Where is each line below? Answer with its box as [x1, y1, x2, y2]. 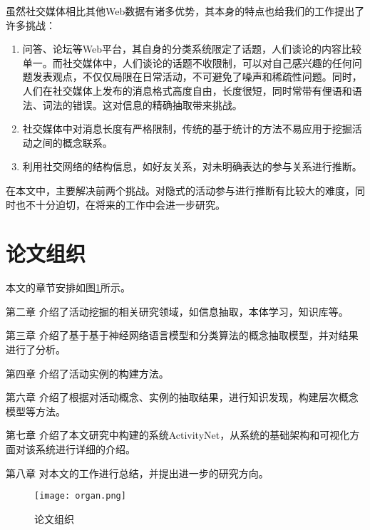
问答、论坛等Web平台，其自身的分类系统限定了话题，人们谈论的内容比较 [22, 41, 362, 56]
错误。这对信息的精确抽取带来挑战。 [72, 97, 242, 112]
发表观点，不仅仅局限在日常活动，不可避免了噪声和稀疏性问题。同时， [32, 69, 362, 84]
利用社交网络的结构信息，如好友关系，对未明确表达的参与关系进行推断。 [22, 159, 362, 174]
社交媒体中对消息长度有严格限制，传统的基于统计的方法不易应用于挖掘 [22, 121, 352, 136]
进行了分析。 [6, 342, 66, 357]
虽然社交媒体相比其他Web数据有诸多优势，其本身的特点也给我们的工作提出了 [6, 4, 365, 18]
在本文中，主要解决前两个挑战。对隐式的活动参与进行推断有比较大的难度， [6, 182, 355, 197]
